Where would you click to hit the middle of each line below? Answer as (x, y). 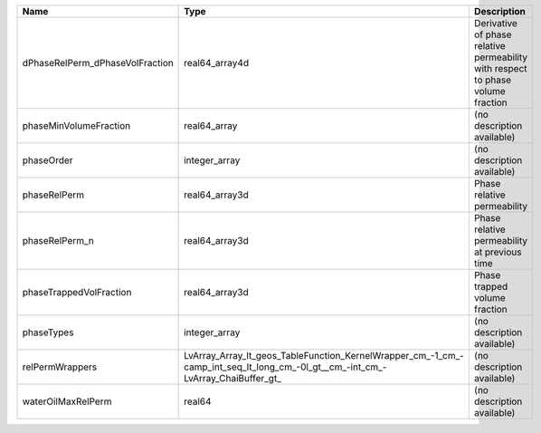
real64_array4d (216, 63)
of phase (493, 34)
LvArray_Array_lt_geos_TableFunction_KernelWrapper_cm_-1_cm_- (324, 356)
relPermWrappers (60, 367)
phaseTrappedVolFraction (77, 292)
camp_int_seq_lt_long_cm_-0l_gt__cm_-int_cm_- (285, 367)
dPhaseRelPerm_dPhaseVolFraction (98, 63)
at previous (498, 252)
